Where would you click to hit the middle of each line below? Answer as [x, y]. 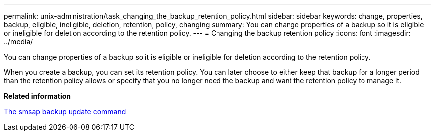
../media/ [19, 41]
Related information [37, 96]
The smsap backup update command [65, 111]
